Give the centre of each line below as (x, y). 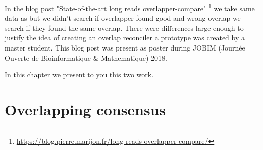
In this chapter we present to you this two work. (79, 74)
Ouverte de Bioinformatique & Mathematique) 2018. (86, 57)
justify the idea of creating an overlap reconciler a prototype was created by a (125, 38)
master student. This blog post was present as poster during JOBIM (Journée (125, 48)
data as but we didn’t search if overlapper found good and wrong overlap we (123, 18)
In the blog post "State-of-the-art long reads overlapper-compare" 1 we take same (130, 7)
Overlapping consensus (85, 109)
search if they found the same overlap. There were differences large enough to (124, 28)
